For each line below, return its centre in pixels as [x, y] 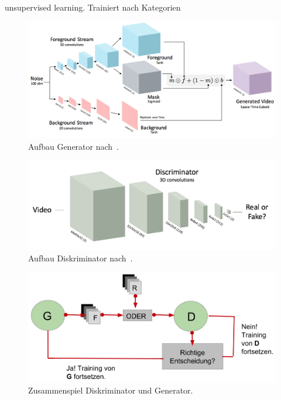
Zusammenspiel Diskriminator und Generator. [111, 390]
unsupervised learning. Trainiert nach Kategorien [93, 7]
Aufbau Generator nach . [73, 146]
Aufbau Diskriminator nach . [80, 258]
